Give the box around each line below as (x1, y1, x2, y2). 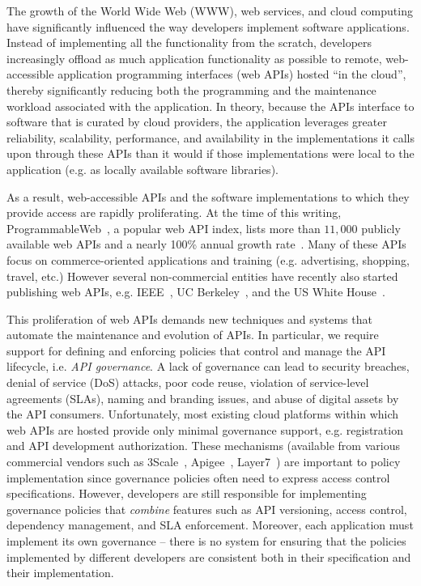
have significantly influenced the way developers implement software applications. (6, 18, 410, 35)
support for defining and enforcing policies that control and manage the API (6, 342, 386, 359)
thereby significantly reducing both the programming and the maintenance (6, 81, 376, 98)
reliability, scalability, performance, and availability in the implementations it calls (6, 129, 415, 146)
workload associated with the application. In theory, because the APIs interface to (6, 97, 415, 114)
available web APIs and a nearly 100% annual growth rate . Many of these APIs (6, 236, 406, 253)
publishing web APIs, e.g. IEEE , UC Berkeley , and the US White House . (6, 283, 385, 300)
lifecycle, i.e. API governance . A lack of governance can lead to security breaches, (6, 358, 410, 375)
